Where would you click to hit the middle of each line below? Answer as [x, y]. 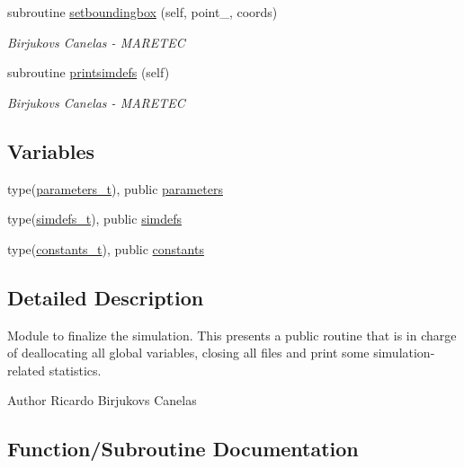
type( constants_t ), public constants [106, 248]
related [27, 370]
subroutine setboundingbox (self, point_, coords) [143, 12]
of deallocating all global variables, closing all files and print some [188, 353]
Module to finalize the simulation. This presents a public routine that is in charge [232, 335]
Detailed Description [106, 297]
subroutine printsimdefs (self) [89, 72]
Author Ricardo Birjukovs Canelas [102, 400]
